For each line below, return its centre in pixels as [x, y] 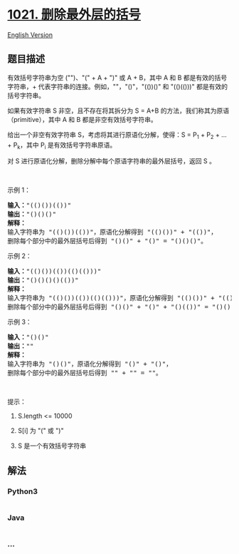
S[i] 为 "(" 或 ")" [41, 431]
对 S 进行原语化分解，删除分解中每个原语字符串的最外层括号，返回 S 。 [111, 161]
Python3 [22, 491]
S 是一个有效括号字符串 [52, 446]
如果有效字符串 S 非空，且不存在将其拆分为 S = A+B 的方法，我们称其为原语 [118, 111]
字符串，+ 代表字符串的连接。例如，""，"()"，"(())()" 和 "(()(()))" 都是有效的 [117, 86]
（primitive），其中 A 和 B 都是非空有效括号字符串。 [83, 119]
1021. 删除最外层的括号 [74, 15]
